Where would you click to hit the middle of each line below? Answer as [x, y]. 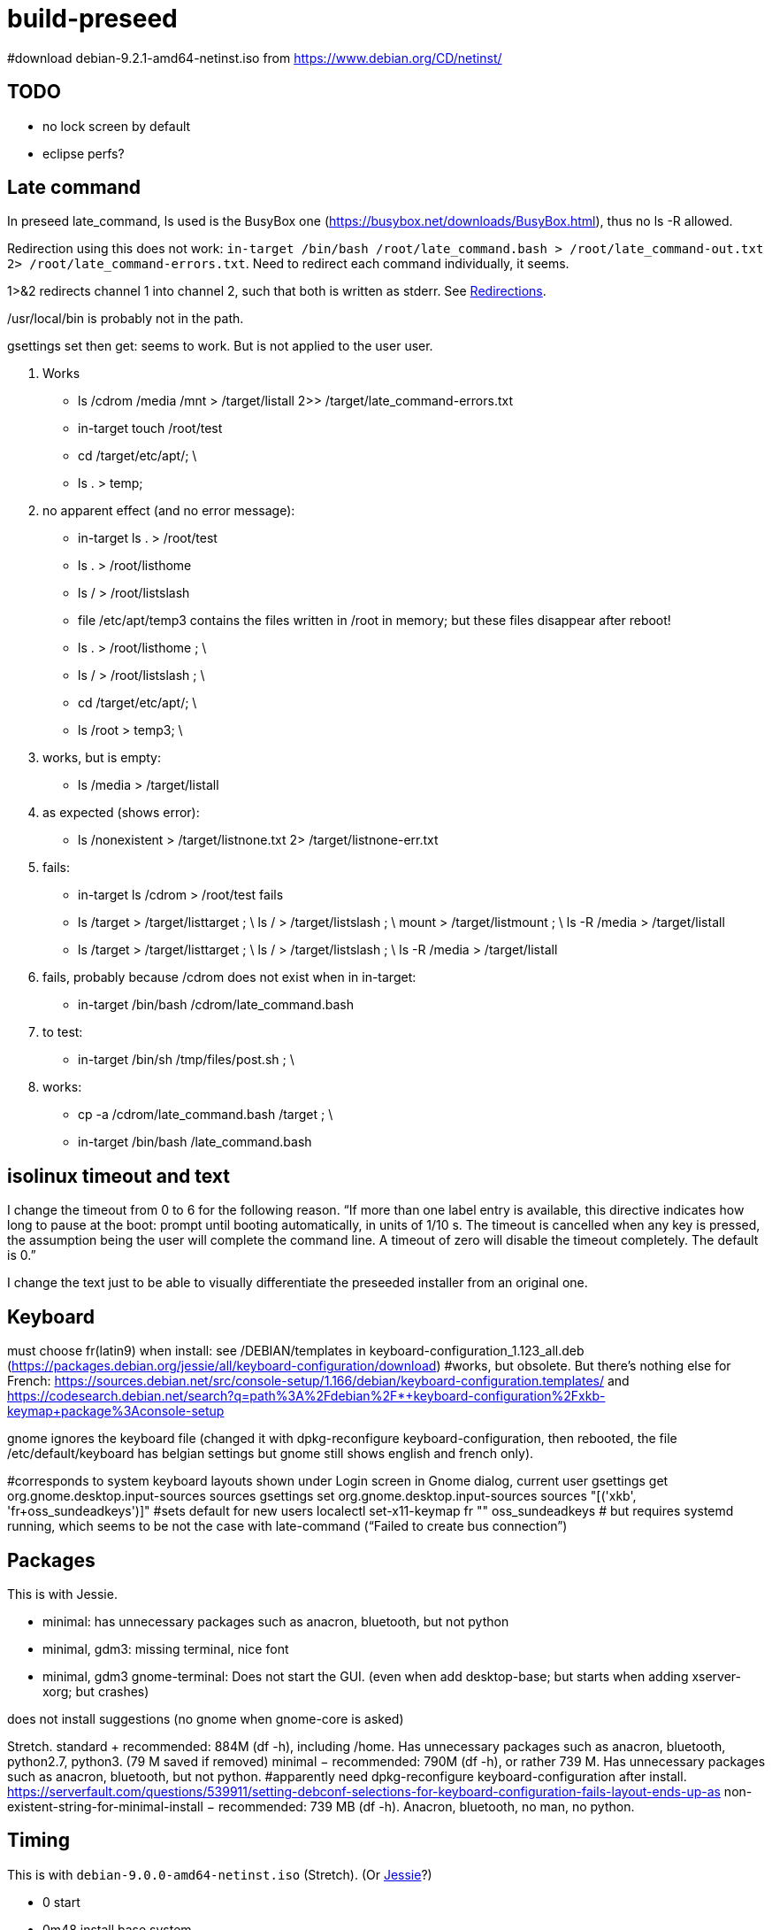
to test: [63, 1032]
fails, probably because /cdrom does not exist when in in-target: [229, 977]
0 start [61, 1902]
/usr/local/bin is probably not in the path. [126, 319]
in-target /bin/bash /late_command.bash [195, 1142]
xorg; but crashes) [96, 1691]
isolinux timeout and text [118, 1176]
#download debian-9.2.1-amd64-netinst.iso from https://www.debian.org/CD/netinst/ [255, 58]
